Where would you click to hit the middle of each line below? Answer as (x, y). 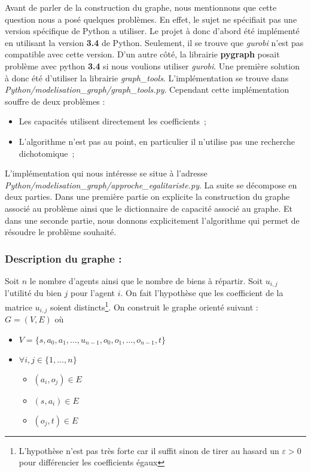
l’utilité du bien (33, 293)
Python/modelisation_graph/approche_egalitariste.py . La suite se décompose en (151, 185)
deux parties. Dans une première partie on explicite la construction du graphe (147, 197)
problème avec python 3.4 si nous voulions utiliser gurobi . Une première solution (152, 66)
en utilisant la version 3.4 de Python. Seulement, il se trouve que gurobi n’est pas (154, 42)
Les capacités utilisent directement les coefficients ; (113, 121)
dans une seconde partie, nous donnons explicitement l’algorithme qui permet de (152, 220)
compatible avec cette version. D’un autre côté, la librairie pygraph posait (142, 54)
